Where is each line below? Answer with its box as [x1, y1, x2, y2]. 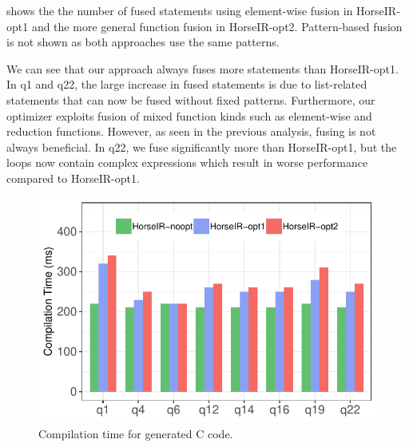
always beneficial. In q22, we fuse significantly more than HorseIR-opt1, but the [6, 138, 397, 155]
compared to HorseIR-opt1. [6, 169, 140, 186]
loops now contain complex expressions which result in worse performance [6, 154, 368, 171]
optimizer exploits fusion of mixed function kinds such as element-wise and [6, 107, 372, 124]
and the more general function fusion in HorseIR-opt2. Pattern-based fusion [31, 18, 403, 34]
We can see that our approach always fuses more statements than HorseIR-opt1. [6, 60, 399, 77]
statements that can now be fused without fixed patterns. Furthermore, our [6, 91, 375, 108]
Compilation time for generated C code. [38, 425, 233, 441]
